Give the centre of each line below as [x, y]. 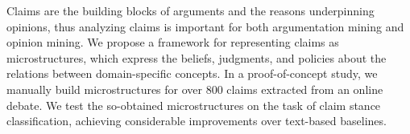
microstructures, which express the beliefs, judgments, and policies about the [197, 57]
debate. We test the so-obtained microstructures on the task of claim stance [194, 105]
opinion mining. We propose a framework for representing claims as [173, 42]
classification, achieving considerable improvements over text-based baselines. [197, 121]
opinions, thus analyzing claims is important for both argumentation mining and [205, 26]
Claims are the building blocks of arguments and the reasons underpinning [191, 10]
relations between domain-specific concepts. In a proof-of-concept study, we [192, 73]
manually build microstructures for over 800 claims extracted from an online [195, 89]
